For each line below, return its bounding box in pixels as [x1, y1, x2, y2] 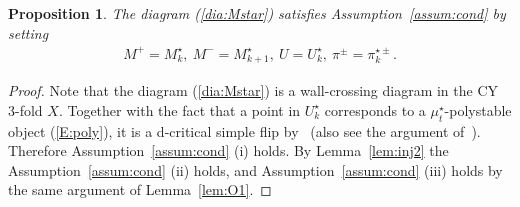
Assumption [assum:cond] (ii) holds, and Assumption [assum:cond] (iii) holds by [8, 159, 503, 180]
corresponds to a [324, 99, 426, 120]
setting [8, 22, 49, 43]
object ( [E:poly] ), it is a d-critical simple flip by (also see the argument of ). [8, 120, 481, 141]
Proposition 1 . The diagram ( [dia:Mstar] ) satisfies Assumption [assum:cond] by [8, 3, 506, 23]
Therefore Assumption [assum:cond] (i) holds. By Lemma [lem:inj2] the [8, 140, 449, 161]
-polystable [444, 99, 512, 120]
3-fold [8, 99, 43, 120]
